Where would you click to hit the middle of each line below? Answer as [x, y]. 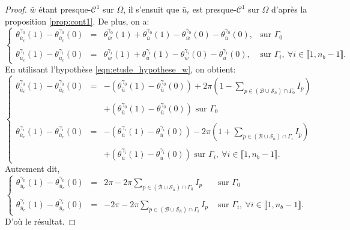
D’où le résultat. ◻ [41, 221]
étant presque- [65, 9]
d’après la [289, 9]
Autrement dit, [32, 169]
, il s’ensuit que [151, 9]
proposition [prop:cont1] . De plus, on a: [77, 21]
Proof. [16, 9]
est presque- [214, 9]
